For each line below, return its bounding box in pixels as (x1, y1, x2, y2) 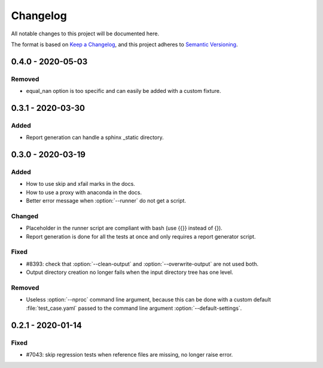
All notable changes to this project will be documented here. (11, 30, 160, 37)
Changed (11, 212, 39, 220)
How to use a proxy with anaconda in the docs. (26, 189, 142, 196)
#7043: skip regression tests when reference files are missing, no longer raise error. (26, 351, 233, 358)
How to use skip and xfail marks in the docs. (26, 180, 136, 188)
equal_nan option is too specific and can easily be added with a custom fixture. (26, 88, 221, 95)
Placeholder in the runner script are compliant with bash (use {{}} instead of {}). (26, 225, 223, 232)
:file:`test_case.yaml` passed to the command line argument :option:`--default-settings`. (26, 304, 242, 312)
